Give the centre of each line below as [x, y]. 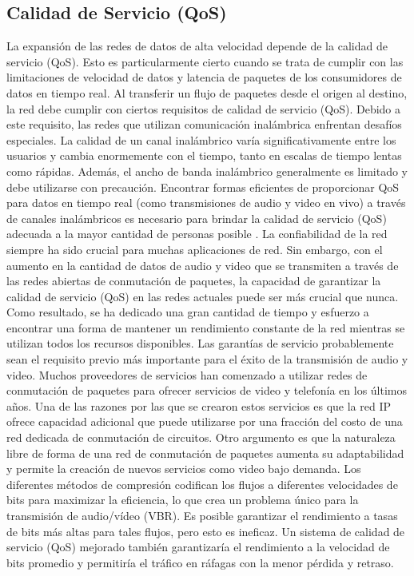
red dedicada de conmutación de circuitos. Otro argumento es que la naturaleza [201, 437]
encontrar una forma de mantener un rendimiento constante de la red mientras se [206, 327]
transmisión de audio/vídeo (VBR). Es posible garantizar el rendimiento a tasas [202, 516]
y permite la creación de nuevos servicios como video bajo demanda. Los [184, 469]
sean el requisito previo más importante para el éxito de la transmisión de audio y [207, 359]
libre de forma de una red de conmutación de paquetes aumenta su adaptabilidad [205, 453]
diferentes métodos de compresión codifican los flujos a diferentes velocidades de [202, 484]
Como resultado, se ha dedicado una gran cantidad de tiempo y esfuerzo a [188, 312]
